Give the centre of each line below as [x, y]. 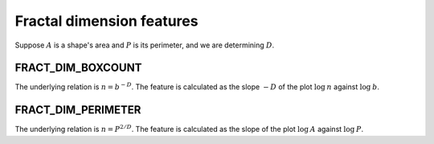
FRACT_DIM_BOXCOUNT [78, 68]
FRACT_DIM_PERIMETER [78, 110]
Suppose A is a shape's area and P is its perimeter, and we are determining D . [145, 45]
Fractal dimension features [106, 21]
